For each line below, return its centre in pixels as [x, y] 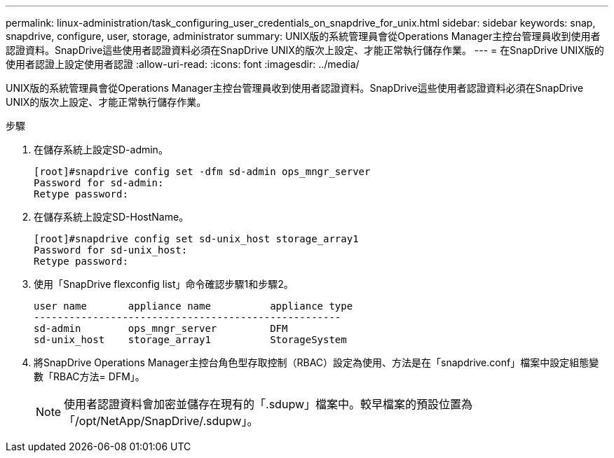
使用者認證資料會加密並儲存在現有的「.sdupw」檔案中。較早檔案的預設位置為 [268, 404]
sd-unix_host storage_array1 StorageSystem [190, 340]
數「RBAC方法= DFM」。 [89, 376]
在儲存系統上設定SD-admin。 [101, 150]
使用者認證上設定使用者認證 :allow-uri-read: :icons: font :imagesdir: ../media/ [183, 64]
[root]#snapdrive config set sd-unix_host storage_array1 [196, 239]
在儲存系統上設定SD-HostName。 [111, 217]
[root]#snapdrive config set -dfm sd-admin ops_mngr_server [202, 172]
